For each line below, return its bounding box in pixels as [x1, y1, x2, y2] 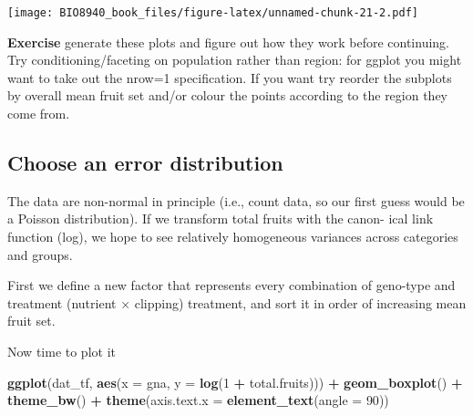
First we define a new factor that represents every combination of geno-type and [7, 276, 456, 295]
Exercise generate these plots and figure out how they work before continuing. [7, 32, 449, 51]
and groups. [7, 244, 73, 264]
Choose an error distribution [7, 149, 283, 177]
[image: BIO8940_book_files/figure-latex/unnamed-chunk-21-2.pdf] [7, 6, 419, 19]
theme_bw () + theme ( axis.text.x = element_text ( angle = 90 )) [7, 390, 389, 410]
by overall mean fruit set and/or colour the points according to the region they [7, 86, 448, 105]
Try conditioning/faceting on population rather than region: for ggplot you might [7, 50, 462, 69]
